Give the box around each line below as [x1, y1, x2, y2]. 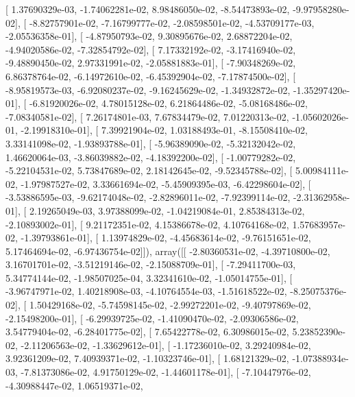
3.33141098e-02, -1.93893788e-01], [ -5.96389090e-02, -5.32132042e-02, [5, 136, 296, 150]
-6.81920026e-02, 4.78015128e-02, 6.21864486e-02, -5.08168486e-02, [29, 96, 308, 110]
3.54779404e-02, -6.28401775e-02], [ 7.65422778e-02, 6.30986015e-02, [5, 324, 289, 339]
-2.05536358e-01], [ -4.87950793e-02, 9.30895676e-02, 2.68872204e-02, [5, 29, 293, 43]
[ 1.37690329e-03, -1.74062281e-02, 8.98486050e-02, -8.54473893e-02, [5, 2, 290, 16]
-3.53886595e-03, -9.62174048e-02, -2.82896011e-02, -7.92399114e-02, [5, 190, 291, 204]
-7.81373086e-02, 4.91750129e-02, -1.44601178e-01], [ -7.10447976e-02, [21, 365, 311, 379]
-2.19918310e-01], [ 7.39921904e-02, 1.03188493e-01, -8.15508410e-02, [21, 123, 308, 137]
